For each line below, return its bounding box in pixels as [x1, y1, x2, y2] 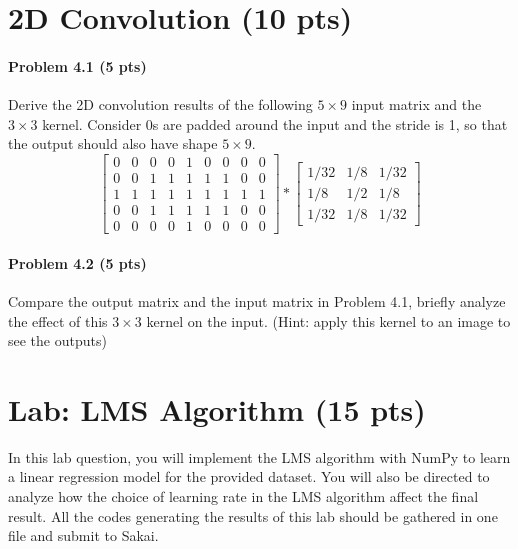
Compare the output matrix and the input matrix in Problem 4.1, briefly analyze [8, 290, 506, 311]
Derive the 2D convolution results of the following [8, 94, 313, 115]
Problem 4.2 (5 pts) [8, 252, 147, 273]
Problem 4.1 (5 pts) [8, 55, 147, 76]
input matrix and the [351, 94, 482, 115]
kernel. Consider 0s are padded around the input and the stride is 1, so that [42, 113, 508, 134]
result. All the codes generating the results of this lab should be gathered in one [8, 505, 498, 526]
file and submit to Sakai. [8, 525, 159, 546]
